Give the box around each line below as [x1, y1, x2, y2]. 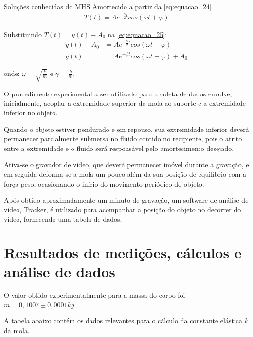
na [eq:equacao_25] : [108, 29, 167, 39]
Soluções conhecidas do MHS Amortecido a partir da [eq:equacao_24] [4, 1, 212, 11]
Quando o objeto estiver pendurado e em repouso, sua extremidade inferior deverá [4, 124, 249, 134]
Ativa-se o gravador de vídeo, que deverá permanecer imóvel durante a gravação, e [4, 159, 249, 169]
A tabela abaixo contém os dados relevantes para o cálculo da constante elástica [4, 316, 243, 326]
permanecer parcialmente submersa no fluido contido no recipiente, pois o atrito [4, 133, 242, 144]
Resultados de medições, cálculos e [4, 243, 242, 262]
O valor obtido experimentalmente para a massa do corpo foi [4, 290, 185, 300]
